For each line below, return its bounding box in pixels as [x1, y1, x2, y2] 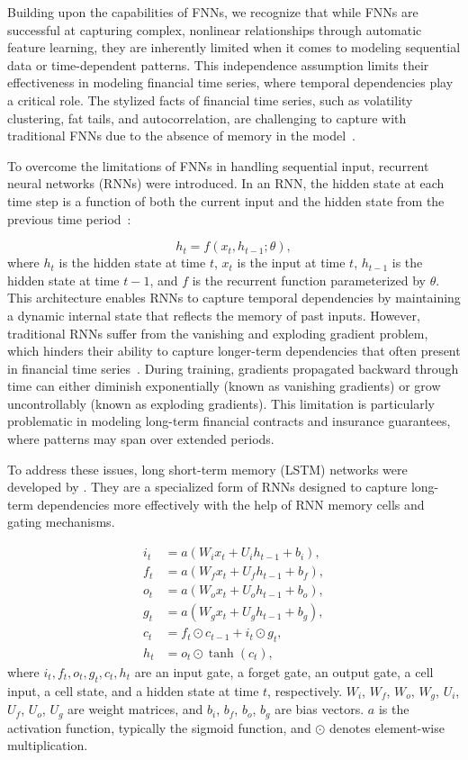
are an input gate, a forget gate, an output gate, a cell [134, 663, 434, 682]
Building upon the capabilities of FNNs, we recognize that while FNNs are [7, 3, 418, 21]
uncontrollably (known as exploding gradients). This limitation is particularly [7, 394, 435, 412]
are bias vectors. [274, 700, 364, 719]
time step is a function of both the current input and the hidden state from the [7, 191, 445, 210]
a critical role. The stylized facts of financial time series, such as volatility [7, 90, 413, 109]
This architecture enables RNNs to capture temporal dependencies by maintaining [7, 288, 461, 307]
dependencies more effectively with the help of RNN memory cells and [37, 494, 425, 513]
